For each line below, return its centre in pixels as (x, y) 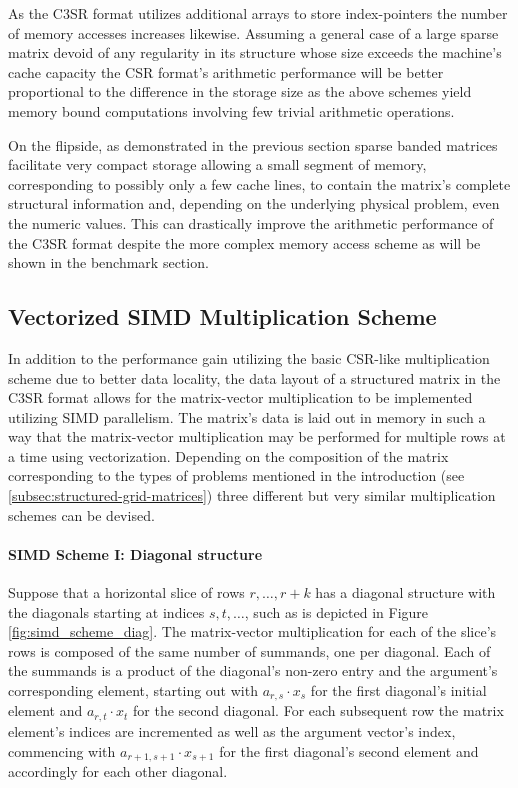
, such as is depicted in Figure (336, 611)
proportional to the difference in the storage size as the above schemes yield (240, 91)
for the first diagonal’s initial (398, 690)
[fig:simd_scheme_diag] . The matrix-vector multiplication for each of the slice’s (252, 631)
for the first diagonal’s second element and (349, 750)
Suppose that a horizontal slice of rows (126, 592)
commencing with (62, 750)
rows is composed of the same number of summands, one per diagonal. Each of (249, 650)
